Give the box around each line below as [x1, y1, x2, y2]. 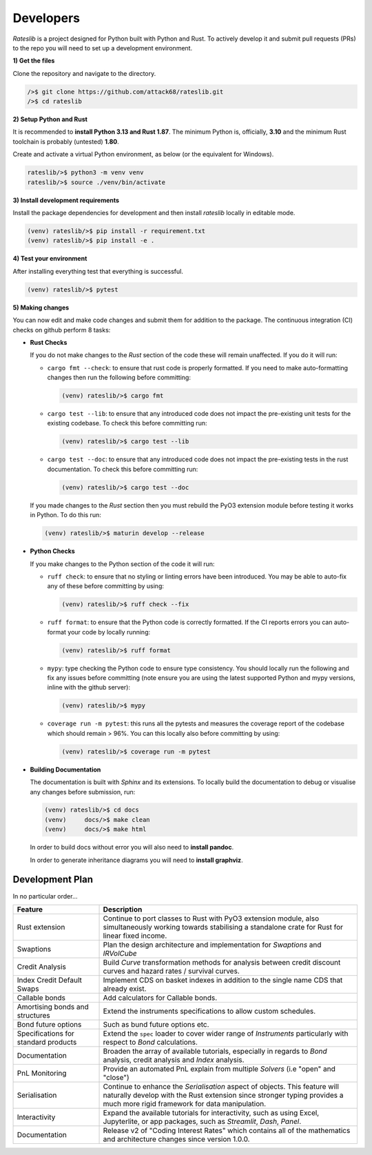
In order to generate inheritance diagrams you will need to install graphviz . [30, 856, 244, 864]
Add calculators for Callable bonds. [103, 993, 218, 1003]
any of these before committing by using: [47, 582, 165, 590]
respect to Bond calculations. [103, 1037, 198, 1047]
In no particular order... [12, 892, 79, 900]
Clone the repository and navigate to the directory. [12, 69, 156, 77]
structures [17, 1010, 51, 1020]
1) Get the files [12, 57, 55, 65]
